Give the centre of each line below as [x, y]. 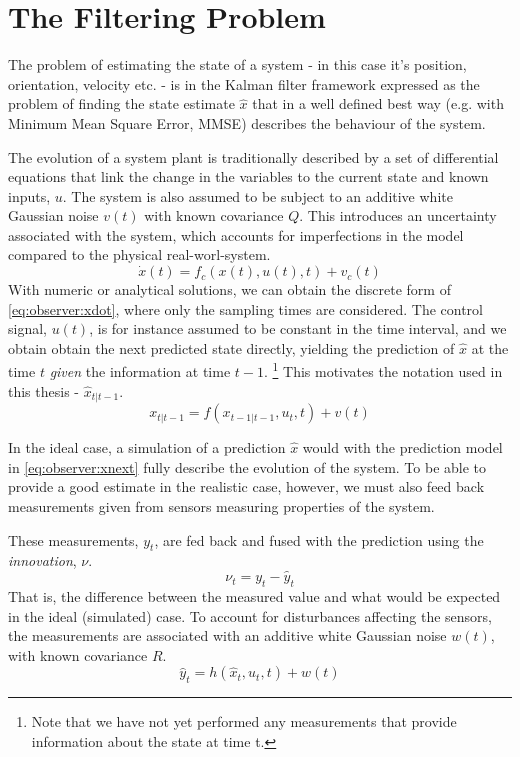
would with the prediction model [402, 447]
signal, [27, 328]
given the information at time [140, 371]
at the [490, 347]
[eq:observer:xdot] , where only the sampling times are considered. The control [245, 308]
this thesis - [43, 390]
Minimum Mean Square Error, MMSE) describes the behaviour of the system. [247, 122]
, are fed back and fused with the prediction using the [319, 539]
